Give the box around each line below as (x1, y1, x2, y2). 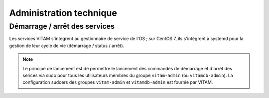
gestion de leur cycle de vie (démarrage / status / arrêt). (9, 43, 125, 49)
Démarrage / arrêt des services (9, 22, 115, 31)
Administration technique (9, 7, 117, 18)
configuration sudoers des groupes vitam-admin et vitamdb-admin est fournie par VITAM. (22, 79, 213, 85)
